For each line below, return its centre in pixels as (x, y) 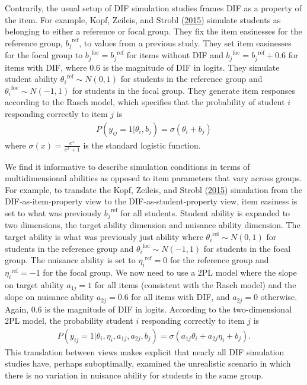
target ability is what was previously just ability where (104, 236)
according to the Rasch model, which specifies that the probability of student (145, 102)
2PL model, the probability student (69, 321)
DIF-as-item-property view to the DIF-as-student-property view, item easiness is (151, 201)
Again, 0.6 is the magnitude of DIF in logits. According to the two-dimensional (148, 309)
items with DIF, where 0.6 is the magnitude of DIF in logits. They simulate (142, 67)
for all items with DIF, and (180, 297)
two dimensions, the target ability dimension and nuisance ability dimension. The (153, 225)
